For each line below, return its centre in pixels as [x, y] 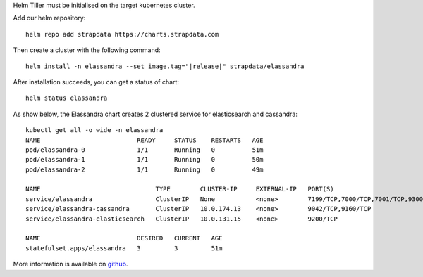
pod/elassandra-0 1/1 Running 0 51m [145, 150]
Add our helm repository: [49, 18]
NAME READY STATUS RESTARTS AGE [145, 140]
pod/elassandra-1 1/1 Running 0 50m [145, 160]
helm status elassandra [67, 98]
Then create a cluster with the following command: [87, 50]
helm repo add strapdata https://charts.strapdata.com [122, 34]
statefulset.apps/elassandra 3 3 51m [124, 248]
